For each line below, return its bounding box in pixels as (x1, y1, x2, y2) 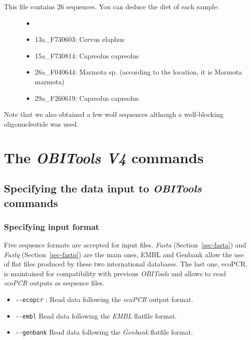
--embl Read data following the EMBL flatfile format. (15, 310, 177, 321)
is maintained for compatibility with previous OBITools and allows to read (4, 268, 226, 278)
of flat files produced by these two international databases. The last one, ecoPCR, (4, 259, 248, 269)
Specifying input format (4, 220, 99, 232)
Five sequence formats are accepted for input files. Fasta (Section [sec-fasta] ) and (4, 240, 247, 250)
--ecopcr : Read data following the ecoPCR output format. (15, 294, 194, 304)
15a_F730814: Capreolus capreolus (35, 50, 139, 60)
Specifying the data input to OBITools (4, 181, 202, 196)
